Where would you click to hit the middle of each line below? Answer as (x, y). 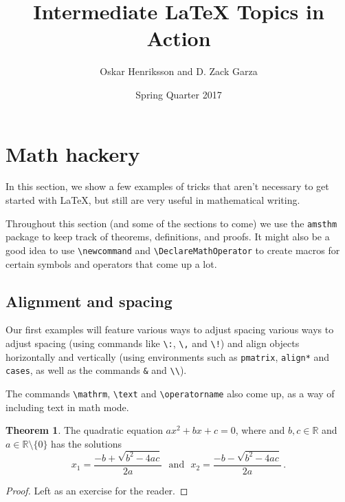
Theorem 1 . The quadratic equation (84, 430)
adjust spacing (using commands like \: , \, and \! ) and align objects (153, 343)
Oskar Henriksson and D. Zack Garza (179, 71)
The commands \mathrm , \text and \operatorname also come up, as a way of (170, 393)
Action (179, 38)
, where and (260, 430)
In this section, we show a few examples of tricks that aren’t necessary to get (167, 186)
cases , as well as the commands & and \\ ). (96, 370)
